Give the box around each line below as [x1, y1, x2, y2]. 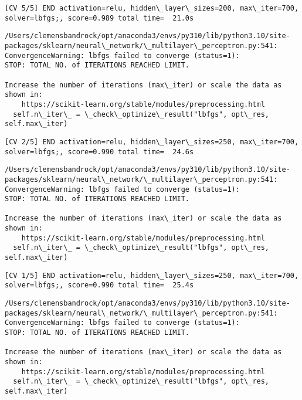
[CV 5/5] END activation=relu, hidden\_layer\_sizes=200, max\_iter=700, [5, 4, 299, 12]
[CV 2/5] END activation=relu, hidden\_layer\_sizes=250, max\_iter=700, [5, 137, 299, 146]
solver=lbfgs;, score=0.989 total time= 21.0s [5, 13, 194, 22]
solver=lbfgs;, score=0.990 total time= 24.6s [5, 147, 194, 156]
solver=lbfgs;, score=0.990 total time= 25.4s [5, 281, 194, 290]
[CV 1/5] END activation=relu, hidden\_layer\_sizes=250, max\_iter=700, [5, 271, 299, 280]
